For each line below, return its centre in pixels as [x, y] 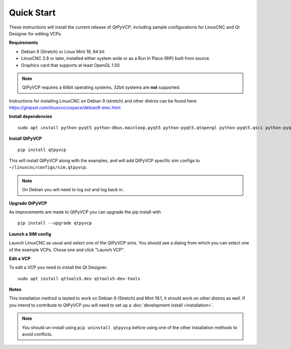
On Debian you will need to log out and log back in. [73, 190]
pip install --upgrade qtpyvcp [55, 223]
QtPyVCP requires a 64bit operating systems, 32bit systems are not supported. [101, 88]
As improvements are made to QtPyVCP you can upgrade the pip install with [85, 212]
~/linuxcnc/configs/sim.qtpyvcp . [48, 167]
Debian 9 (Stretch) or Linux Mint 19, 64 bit [63, 51]
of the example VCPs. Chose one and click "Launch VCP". [67, 250]
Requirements [24, 43]
